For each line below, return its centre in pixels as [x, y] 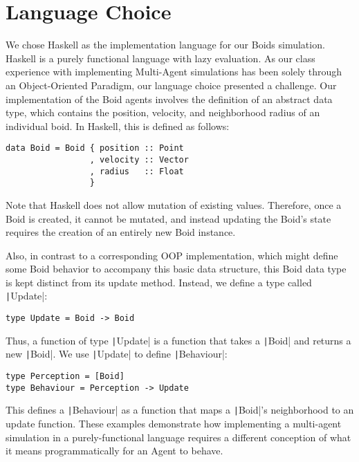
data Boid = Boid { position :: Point [95, 148]
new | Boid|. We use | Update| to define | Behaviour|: [117, 354]
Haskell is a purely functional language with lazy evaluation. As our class [160, 58]
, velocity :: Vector [139, 159]
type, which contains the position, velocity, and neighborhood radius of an [163, 112]
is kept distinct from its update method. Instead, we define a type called [159, 282]
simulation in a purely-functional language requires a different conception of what [178, 437]
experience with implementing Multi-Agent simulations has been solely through [174, 72]
